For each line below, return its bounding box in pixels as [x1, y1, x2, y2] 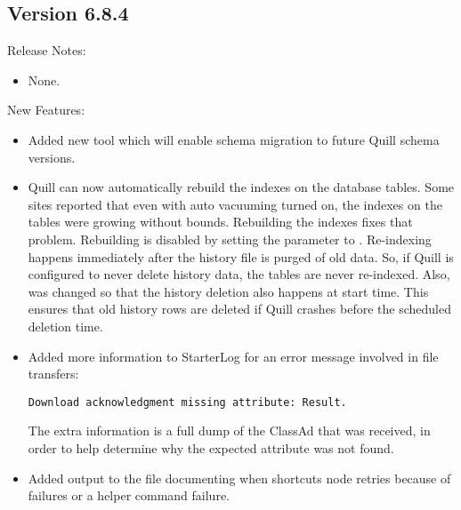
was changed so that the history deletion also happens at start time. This [28, 282, 429, 300]
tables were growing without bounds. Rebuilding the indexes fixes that [28, 212, 413, 231]
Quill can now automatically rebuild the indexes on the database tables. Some [28, 178, 455, 196]
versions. [28, 147, 76, 166]
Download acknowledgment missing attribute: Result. [28, 395, 347, 409]
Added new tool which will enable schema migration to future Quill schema [28, 130, 440, 148]
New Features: [7, 100, 85, 119]
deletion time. [28, 316, 103, 335]
